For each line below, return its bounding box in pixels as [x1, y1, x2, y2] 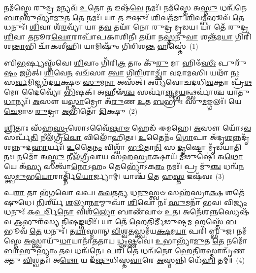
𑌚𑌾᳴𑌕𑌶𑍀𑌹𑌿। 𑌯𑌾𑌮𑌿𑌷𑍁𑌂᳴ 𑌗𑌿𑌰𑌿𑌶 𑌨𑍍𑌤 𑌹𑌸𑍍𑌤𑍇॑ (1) [38, 41, 198, 51]
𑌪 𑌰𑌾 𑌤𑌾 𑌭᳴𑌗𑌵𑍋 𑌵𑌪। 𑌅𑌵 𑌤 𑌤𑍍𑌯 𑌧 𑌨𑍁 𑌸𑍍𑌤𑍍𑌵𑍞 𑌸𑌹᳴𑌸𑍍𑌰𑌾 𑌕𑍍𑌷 [4, 187, 223, 198]
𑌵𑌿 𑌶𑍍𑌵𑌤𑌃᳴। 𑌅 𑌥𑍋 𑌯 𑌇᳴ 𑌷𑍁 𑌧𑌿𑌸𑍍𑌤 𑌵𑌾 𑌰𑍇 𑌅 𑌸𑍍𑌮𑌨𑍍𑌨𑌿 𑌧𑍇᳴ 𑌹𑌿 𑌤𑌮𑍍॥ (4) [23, 255, 245, 265]
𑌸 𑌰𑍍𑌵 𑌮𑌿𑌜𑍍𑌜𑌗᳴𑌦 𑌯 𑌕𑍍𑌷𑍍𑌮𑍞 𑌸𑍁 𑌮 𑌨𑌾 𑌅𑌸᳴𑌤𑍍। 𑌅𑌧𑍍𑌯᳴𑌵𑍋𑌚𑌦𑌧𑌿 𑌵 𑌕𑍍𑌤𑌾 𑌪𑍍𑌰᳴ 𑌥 [4, 77, 252, 87]
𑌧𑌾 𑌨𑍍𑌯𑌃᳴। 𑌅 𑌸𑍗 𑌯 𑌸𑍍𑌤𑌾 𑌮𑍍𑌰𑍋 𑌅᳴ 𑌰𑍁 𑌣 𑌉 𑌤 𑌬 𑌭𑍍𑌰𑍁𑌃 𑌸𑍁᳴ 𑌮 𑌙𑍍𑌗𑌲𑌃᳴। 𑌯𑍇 [4, 96, 242, 106]
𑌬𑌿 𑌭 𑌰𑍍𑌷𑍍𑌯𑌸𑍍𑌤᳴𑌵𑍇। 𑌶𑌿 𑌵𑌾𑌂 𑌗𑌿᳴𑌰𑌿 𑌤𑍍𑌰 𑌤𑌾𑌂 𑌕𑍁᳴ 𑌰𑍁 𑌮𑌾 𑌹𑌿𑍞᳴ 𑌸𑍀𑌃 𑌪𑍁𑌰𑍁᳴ [4, 57, 247, 68]
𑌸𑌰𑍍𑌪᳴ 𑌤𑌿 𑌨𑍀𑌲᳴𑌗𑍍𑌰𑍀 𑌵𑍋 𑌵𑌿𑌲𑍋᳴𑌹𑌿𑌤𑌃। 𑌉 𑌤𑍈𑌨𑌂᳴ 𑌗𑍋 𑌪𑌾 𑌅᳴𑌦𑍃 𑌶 [4, 132, 233, 142]
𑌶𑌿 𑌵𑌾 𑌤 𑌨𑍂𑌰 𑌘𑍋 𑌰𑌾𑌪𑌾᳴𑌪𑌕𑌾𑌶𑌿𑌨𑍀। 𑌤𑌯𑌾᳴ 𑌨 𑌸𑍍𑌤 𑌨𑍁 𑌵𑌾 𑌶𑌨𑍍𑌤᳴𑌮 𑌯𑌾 [4, 31, 233, 41]
